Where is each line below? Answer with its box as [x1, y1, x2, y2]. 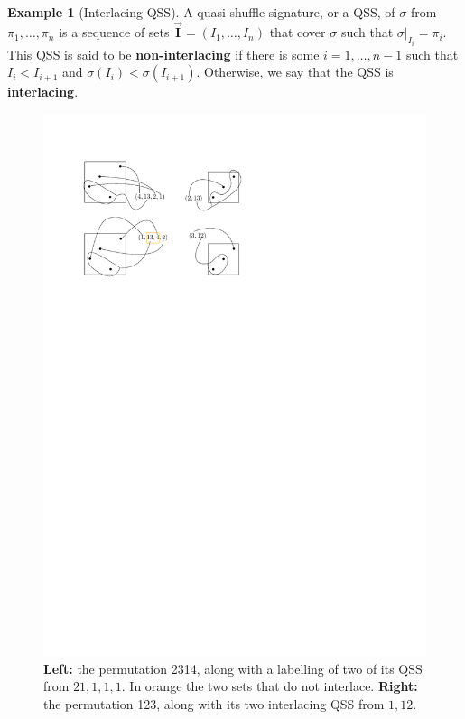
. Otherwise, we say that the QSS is [196, 62, 394, 81]
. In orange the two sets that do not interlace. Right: [121, 677, 418, 696]
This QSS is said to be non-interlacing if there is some [7, 44, 320, 63]
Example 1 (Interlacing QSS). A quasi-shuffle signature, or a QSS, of [7, 2, 395, 21]
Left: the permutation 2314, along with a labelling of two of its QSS [43, 658, 423, 677]
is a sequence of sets [59, 23, 170, 42]
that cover [269, 23, 326, 42]
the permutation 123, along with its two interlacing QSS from [43, 694, 385, 713]
